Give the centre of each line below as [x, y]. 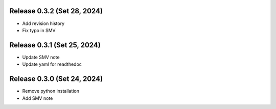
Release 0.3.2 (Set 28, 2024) [56, 11]
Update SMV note [41, 57]
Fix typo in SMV [39, 30]
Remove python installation [51, 91]
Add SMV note [38, 98]
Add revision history [43, 23]
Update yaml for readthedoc [52, 64]
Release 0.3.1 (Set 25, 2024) [55, 45]
